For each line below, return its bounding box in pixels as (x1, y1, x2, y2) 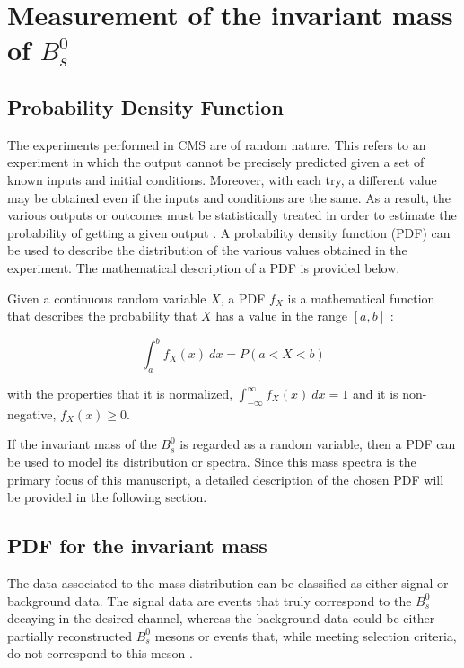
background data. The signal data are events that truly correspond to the (7, 591, 412, 610)
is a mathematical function (287, 288, 435, 307)
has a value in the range (215, 306, 348, 325)
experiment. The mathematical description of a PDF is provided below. (7, 258, 400, 277)
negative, (7, 404, 57, 423)
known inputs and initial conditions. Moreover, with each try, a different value (7, 170, 437, 189)
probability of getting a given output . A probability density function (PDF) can (7, 223, 451, 242)
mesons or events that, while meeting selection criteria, (154, 626, 457, 645)
